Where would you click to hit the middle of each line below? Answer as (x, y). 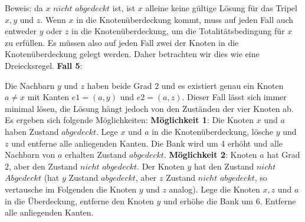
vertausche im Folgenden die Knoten (71, 189)
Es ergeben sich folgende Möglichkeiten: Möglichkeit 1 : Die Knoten (129, 120)
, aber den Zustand (43, 166)
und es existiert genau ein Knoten (222, 85)
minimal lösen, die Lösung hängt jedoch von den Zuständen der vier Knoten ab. (149, 108)
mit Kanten (48, 97)
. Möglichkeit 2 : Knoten (210, 155)
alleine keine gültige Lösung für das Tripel (221, 8)
